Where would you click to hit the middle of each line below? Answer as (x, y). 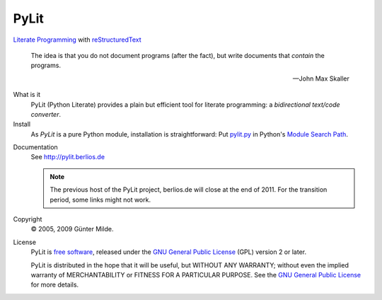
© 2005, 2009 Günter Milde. (72, 229)
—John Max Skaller (321, 79)
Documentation (35, 147)
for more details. (55, 285)
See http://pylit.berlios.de (68, 157)
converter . (46, 114)
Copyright (28, 219)
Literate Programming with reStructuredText (77, 40)
